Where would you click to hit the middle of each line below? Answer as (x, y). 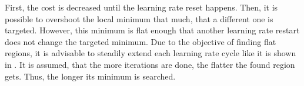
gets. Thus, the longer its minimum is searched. (90, 76)
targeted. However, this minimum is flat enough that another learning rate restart (152, 30)
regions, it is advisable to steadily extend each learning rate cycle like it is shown (151, 53)
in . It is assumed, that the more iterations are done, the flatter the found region (150, 64)
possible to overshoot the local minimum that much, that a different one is (139, 18)
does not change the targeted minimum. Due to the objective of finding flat (141, 41)
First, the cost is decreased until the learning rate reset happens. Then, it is (141, 7)
